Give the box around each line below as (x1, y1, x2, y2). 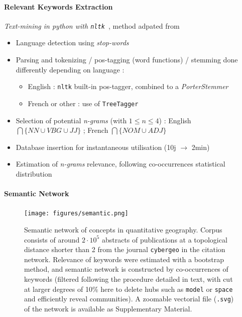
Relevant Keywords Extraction (4, 1, 113, 12)
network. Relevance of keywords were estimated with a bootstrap (24, 254, 224, 264)
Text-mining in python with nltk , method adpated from (4, 20, 180, 31)
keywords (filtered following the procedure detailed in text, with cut (24, 274, 233, 284)
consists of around (24, 234, 80, 245)
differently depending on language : (16, 64, 125, 74)
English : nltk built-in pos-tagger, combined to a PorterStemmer (28, 81, 228, 92)
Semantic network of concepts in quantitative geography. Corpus (24, 224, 222, 234)
